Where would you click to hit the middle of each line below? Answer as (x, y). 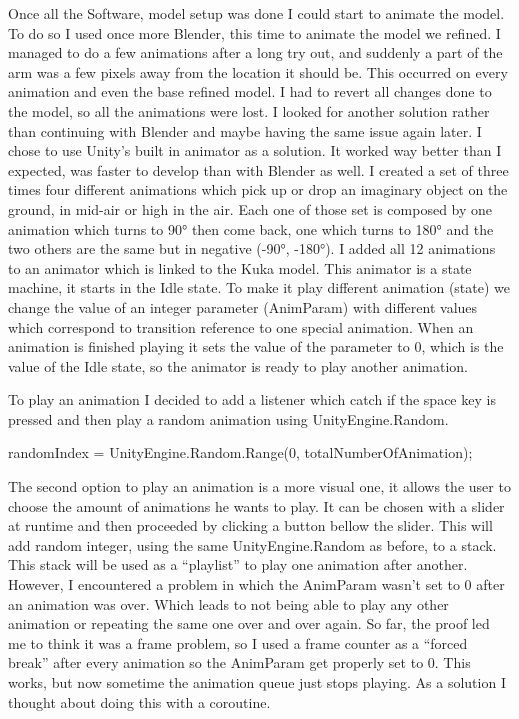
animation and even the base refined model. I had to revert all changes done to (250, 91)
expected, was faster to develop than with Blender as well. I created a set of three (258, 169)
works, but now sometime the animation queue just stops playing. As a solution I (257, 682)
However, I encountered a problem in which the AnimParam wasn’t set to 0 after (256, 584)
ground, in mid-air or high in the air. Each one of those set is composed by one (250, 208)
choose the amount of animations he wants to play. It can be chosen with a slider (256, 505)
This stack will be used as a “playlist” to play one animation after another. (238, 564)
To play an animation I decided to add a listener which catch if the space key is (252, 399)
